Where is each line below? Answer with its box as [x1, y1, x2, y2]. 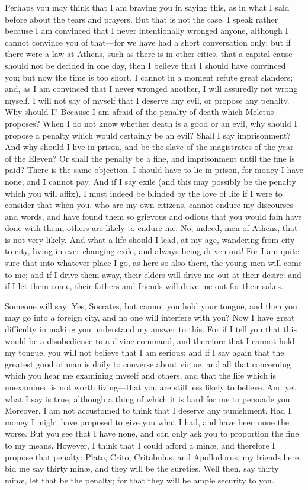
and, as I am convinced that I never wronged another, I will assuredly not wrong [5, 82, 298, 95]
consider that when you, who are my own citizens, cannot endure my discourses [5, 198, 294, 211]
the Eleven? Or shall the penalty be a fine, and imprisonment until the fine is [14, 152, 295, 164]
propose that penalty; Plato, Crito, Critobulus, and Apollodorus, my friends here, [5, 450, 301, 463]
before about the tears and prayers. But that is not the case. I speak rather [5, 12, 278, 25]
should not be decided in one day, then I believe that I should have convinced [5, 59, 286, 71]
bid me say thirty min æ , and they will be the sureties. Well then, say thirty [5, 462, 279, 475]
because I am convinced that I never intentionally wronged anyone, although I [5, 24, 288, 37]
